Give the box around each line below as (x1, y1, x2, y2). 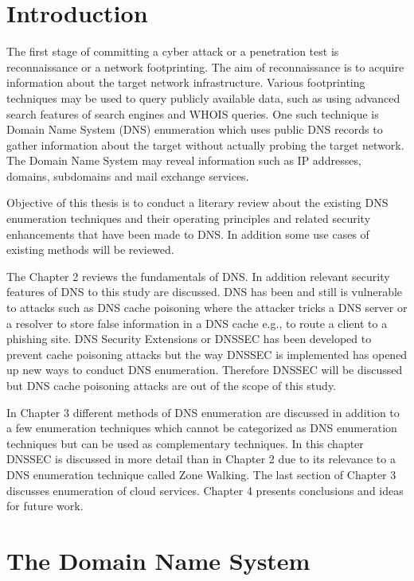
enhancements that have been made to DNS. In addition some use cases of (6, 225, 369, 242)
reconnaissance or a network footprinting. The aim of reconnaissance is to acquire (6, 58, 404, 75)
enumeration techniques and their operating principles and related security (6, 210, 371, 227)
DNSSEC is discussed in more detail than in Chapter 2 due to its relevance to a (6, 450, 396, 467)
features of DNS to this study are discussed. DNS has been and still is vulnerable (6, 283, 403, 300)
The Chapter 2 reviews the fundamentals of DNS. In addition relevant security (6, 267, 390, 284)
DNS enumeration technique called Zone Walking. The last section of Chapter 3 (6, 466, 396, 482)
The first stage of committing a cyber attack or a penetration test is (6, 43, 339, 60)
